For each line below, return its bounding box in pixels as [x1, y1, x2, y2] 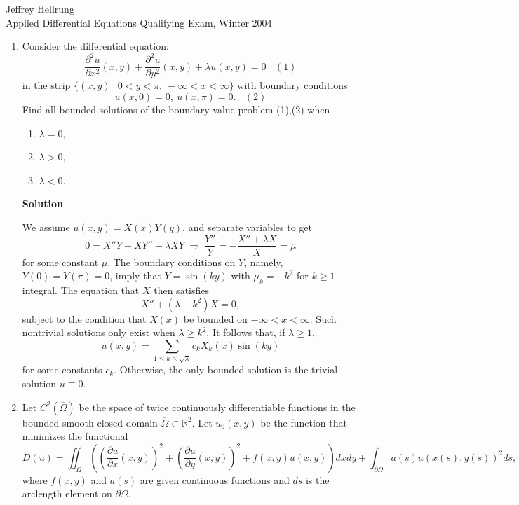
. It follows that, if [206, 325, 285, 340]
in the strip [22, 78, 71, 92]
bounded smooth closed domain [22, 415, 158, 429]
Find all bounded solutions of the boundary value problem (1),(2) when [22, 102, 330, 116]
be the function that [260, 415, 347, 429]
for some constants [22, 362, 102, 377]
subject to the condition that [22, 311, 147, 326]
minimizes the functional [22, 429, 128, 443]
